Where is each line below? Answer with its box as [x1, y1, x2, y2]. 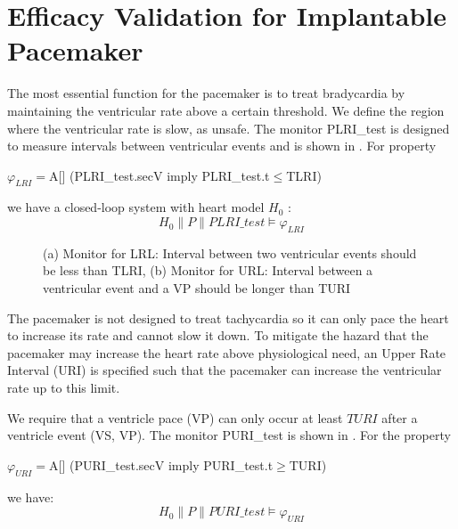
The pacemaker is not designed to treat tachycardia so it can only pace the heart [7, 308, 449, 327]
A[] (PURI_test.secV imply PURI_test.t [49, 455, 274, 474]
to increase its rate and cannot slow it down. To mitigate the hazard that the [7, 326, 429, 345]
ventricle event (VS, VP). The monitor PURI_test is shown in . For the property [7, 426, 451, 444]
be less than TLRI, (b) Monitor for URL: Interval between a [43, 261, 373, 280]
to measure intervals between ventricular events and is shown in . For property [7, 136, 437, 155]
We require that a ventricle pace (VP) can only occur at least [7, 408, 343, 427]
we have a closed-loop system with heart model [7, 198, 265, 216]
